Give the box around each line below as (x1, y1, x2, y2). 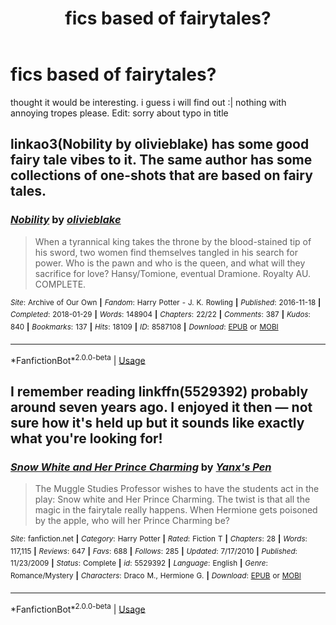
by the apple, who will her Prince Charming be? (34, 514, 230, 526)
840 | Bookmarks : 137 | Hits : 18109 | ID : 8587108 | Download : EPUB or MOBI (10, 322, 279, 332)
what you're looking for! (10, 430, 163, 447)
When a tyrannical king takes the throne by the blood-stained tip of (34, 235, 312, 247)
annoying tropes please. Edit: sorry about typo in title (10, 107, 229, 119)
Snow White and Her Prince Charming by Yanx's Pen (10, 460, 272, 474)
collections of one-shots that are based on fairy (10, 167, 313, 184)
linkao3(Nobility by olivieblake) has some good (10, 136, 310, 153)
